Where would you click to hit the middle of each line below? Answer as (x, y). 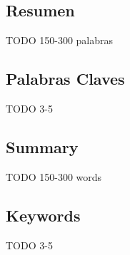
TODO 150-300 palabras (60, 40)
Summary (42, 146)
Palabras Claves (65, 79)
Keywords (43, 215)
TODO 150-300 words (54, 176)
